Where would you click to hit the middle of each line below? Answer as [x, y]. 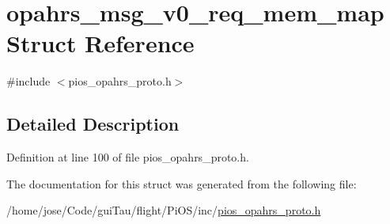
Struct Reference [100, 43]
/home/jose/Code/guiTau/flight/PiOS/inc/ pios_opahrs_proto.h [164, 210]
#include [28, 81]
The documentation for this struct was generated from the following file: [182, 183]
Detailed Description [93, 124]
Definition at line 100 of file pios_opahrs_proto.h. [128, 157]
